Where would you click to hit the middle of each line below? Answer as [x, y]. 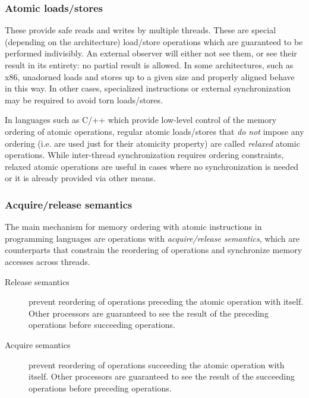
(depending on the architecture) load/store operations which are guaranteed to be [154, 41]
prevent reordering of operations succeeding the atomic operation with [157, 364]
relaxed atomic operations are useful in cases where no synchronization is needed [152, 166]
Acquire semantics [38, 344]
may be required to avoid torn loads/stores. [84, 99]
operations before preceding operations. [100, 388]
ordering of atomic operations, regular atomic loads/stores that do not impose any [154, 131]
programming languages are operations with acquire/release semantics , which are [152, 238]
